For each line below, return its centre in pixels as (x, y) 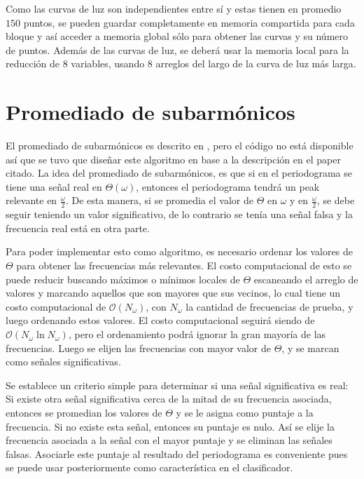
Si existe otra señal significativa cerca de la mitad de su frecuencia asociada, (169, 399)
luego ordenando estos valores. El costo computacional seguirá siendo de (160, 320)
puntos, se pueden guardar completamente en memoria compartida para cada (189, 22)
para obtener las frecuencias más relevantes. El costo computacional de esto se (184, 265)
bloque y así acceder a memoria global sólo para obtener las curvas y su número (177, 36)
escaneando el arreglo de (306, 279)
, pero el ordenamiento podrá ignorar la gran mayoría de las (197, 334)
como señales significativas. (63, 362)
